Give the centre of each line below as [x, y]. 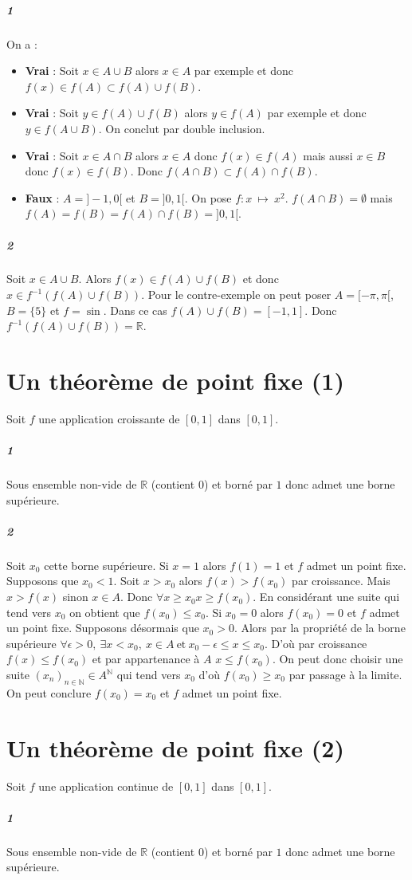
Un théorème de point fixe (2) [175, 747]
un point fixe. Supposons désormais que [103, 628]
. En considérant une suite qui [326, 597]
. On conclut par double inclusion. [182, 128]
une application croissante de [109, 418]
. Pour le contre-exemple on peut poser [236, 295]
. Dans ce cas [135, 310]
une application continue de [106, 786]
